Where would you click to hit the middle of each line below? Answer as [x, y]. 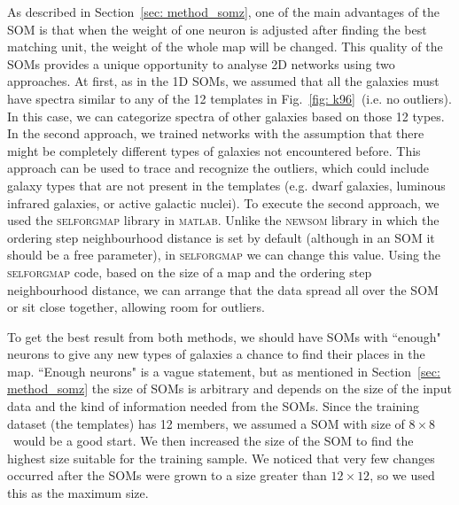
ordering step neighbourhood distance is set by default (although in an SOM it [221, 237]
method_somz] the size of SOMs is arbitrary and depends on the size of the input [229, 388]
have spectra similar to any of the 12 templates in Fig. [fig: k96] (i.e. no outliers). [229, 98]
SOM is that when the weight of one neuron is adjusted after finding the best [217, 29]
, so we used [402, 475]
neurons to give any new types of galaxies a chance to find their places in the [216, 354]
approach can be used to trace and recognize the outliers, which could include [218, 168]
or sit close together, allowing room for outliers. [136, 307]
